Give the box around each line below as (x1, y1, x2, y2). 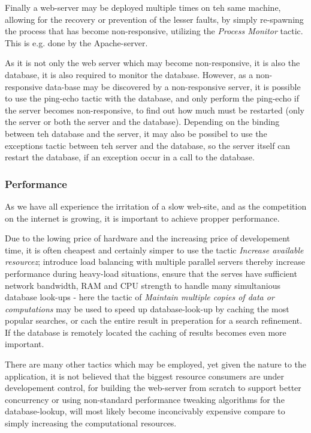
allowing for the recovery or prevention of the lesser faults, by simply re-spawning (5, 13, 304, 25)
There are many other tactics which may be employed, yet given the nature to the (5, 358, 307, 371)
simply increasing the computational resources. (5, 417, 177, 429)
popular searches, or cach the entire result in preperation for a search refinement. (5, 314, 303, 327)
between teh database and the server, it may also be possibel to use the (5, 127, 267, 139)
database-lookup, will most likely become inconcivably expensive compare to (5, 405, 285, 417)
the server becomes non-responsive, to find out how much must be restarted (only (5, 103, 304, 116)
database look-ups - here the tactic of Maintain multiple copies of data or (5, 291, 274, 303)
